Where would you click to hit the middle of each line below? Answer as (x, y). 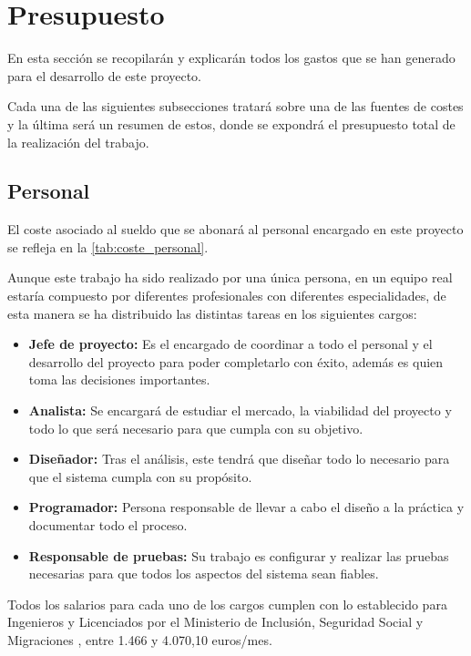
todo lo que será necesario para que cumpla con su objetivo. (196, 428)
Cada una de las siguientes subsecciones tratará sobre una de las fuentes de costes (235, 106)
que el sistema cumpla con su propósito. (140, 476)
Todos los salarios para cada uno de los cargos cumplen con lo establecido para (227, 604)
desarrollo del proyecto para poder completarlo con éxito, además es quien (236, 361)
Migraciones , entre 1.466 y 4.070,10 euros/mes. (140, 639)
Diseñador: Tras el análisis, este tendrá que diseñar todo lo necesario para (239, 459)
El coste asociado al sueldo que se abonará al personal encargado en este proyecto (235, 229)
